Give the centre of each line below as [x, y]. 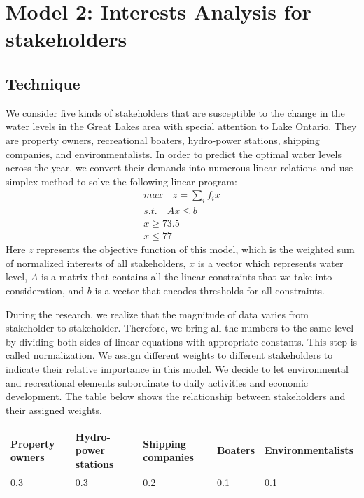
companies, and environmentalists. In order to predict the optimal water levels [174, 154]
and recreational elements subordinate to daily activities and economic [157, 382]
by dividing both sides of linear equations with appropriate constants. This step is [182, 341]
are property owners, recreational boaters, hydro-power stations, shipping [163, 140]
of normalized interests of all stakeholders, [96, 263]
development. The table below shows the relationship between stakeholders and [176, 396]
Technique [43, 83]
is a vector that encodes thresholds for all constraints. [210, 291]
